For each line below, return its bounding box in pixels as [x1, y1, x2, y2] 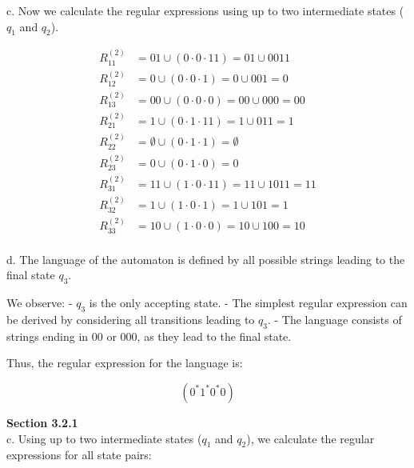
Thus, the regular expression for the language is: [6, 354, 243, 371]
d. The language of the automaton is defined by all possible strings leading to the [6, 250, 405, 267]
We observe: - [6, 294, 73, 311]
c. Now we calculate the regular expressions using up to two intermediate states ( [6, 2, 404, 18]
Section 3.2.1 [6, 414, 78, 430]
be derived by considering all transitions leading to [6, 311, 255, 327]
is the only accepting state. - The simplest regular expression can [89, 294, 408, 311]
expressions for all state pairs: [6, 446, 152, 463]
